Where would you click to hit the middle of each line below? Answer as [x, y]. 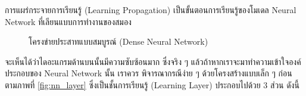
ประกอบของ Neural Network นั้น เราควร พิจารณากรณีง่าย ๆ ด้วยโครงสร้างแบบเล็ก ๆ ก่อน [149, 73]
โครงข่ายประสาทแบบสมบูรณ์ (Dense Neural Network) [118, 41]
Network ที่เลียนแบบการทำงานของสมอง [68, 21]
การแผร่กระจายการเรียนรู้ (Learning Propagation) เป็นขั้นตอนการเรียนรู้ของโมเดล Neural [151, 10]
